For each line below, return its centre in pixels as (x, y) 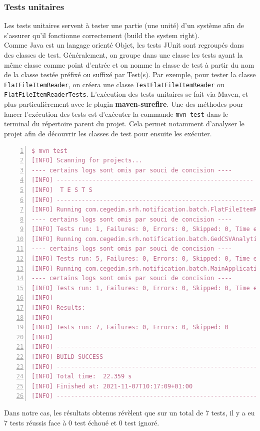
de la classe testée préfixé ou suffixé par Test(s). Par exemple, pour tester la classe (130, 74)
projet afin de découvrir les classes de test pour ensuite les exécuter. (108, 133)
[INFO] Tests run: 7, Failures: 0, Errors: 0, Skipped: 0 (130, 328)
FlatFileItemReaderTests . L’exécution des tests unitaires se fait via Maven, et (126, 94)
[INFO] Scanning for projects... (87, 161)
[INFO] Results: (58, 308)
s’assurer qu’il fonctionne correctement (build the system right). (102, 35)
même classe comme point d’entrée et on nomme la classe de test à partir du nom (129, 64)
